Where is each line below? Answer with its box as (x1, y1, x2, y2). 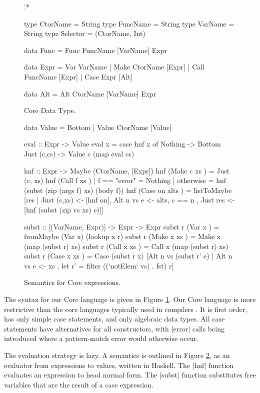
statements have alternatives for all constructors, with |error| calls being (4, 323, 224, 333)
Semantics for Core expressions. (24, 277, 120, 287)
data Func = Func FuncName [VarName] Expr (24, 44, 167, 55)
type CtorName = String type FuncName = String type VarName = (24, 18, 234, 28)
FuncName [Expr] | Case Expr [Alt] (24, 71, 132, 81)
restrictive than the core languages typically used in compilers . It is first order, (4, 303, 247, 314)
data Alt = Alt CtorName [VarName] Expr (24, 88, 156, 98)
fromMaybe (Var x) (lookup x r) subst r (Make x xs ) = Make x (24, 231, 221, 241)
